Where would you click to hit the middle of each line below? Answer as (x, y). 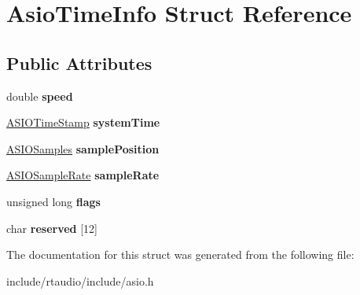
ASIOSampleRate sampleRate (83, 175)
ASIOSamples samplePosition (83, 148)
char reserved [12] (52, 228)
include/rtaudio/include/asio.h (80, 280)
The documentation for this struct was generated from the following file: (180, 254)
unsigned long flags (53, 201)
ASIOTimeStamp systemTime (83, 122)
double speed (40, 96)
